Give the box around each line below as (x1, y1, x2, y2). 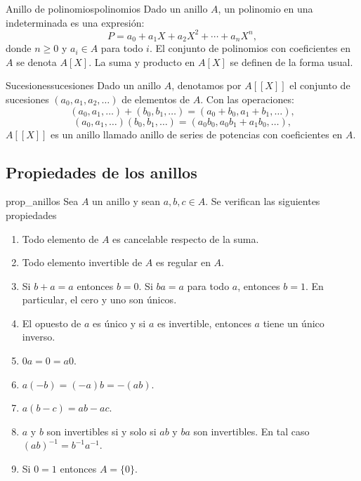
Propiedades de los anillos (6, 161, 197, 183)
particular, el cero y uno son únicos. (22, 292, 177, 307)
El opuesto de (22, 315, 81, 330)
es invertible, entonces (157, 315, 251, 330)
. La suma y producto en (88, 54, 195, 69)
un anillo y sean (92, 194, 160, 209)
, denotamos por (171, 78, 242, 93)
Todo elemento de (22, 231, 99, 246)
